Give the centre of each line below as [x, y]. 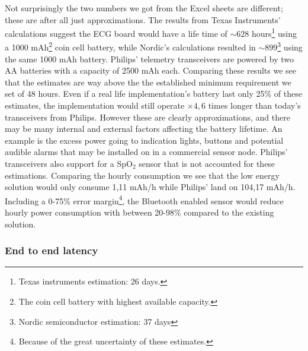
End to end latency [52, 250]
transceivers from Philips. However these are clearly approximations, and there [147, 117]
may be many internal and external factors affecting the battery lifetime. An [144, 129]
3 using [290, 46]
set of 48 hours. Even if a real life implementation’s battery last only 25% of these [153, 94]
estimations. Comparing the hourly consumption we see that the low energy [142, 175]
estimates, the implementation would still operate [95, 105]
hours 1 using [274, 32]
